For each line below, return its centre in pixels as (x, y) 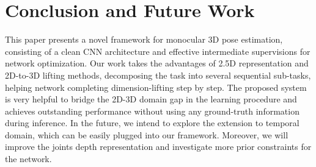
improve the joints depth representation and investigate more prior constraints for (158, 147)
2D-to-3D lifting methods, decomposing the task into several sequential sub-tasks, (158, 75)
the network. (28, 159)
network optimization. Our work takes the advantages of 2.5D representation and (157, 63)
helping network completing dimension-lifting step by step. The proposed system (156, 87)
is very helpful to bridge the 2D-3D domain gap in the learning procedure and (151, 99)
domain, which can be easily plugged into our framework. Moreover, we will (147, 134)
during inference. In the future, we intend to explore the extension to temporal (152, 123)
